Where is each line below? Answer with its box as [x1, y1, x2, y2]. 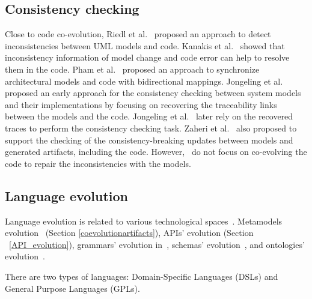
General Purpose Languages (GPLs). [5, 282, 140, 294]
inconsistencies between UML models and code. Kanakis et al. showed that [5, 39, 285, 52]
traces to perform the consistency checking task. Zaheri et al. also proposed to [5, 121, 297, 134]
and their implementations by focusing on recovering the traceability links [5, 98, 277, 110]
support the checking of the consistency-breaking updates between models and [5, 133, 293, 146]
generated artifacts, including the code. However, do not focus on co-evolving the [5, 145, 307, 158]
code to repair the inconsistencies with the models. [5, 157, 191, 169]
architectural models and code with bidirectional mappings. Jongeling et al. [5, 74, 283, 87]
